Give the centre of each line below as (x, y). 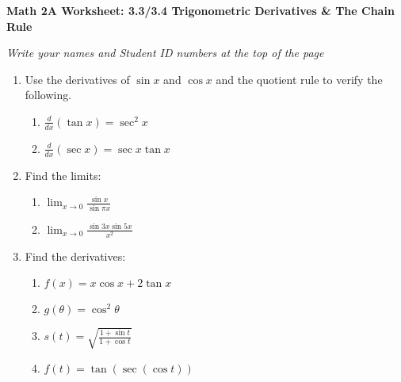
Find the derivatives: (75, 256)
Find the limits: (63, 175)
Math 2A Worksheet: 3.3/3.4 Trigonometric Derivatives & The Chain (200, 10)
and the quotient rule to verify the (299, 79)
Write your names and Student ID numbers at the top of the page (165, 53)
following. (48, 95)
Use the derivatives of (77, 79)
